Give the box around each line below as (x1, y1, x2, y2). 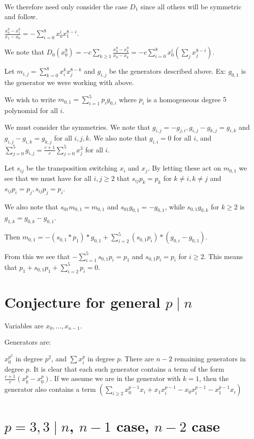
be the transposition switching (26, 163, 118, 173)
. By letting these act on (148, 163, 221, 173)
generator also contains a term (4, 384, 96, 394)
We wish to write (4, 94, 56, 104)
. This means (204, 251, 243, 261)
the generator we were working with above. (4, 77, 134, 88)
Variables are (4, 320, 44, 330)
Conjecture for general (4, 292, 160, 312)
